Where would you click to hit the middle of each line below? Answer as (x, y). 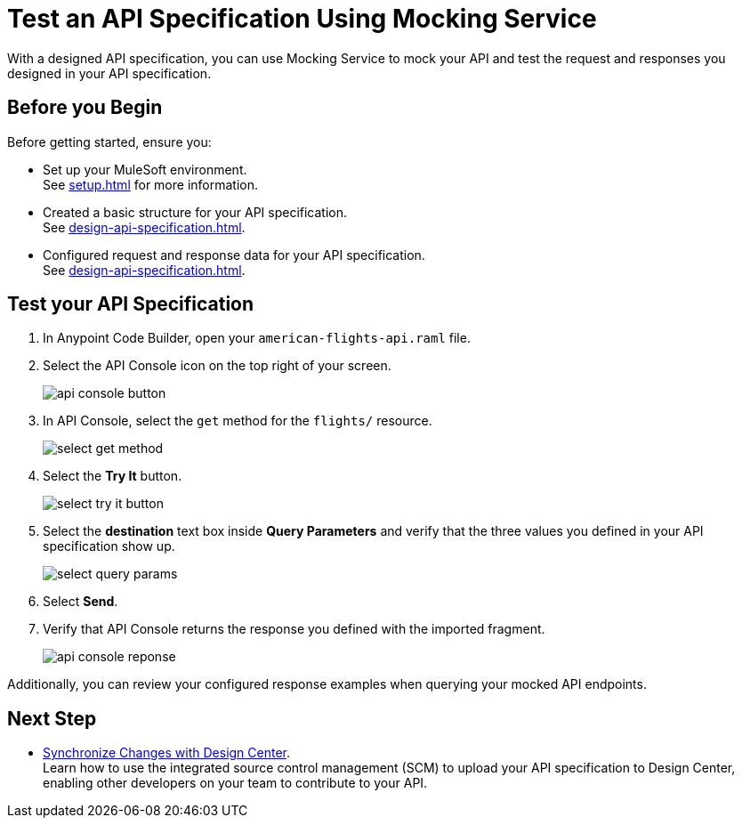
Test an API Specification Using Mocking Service (302, 19)
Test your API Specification (131, 304)
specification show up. (109, 546)
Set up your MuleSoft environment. (145, 169)
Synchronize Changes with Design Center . (167, 753)
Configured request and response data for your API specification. (234, 255)
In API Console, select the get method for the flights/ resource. (238, 421)
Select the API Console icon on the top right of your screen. (217, 366)
